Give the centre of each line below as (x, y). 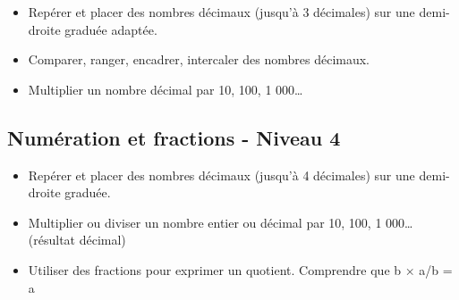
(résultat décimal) (77, 240)
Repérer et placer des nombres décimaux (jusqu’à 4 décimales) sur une (221, 175)
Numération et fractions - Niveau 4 (174, 137)
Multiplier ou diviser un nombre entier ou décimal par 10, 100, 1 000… (221, 222)
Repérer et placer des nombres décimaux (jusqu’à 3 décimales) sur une (221, 12)
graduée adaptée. (111, 29)
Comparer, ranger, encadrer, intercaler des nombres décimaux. (199, 59)
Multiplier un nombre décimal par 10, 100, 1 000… (166, 89)
